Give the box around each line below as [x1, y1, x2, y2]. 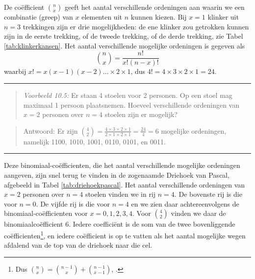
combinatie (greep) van [4, 12, 73, 22]
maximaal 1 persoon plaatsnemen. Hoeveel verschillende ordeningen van [23, 99, 239, 110]
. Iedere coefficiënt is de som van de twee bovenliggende [69, 219, 235, 229]
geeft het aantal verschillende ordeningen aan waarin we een [64, 2, 245, 12]
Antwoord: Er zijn [23, 125, 78, 136]
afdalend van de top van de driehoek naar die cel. [4, 240, 153, 250]
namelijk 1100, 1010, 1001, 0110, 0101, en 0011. [23, 136, 166, 146]
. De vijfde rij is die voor [36, 198, 110, 209]
